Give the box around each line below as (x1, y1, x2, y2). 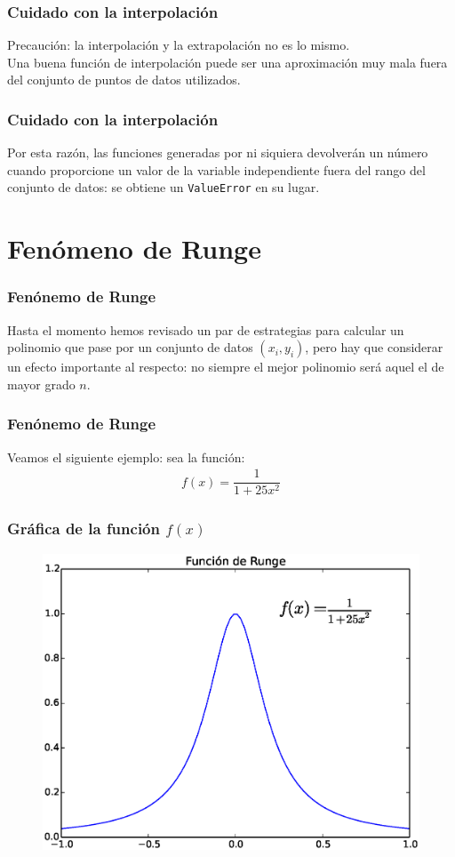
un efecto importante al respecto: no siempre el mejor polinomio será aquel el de (7, 357, 444, 376)
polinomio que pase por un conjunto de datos (7, 338, 253, 356)
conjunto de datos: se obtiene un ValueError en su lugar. (7, 178, 320, 196)
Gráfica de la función (7, 517, 160, 540)
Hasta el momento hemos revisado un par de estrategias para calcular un (7, 320, 404, 339)
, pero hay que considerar (305, 338, 443, 356)
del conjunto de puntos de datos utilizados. (7, 70, 241, 89)
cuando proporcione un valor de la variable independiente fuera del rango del (7, 160, 426, 179)
